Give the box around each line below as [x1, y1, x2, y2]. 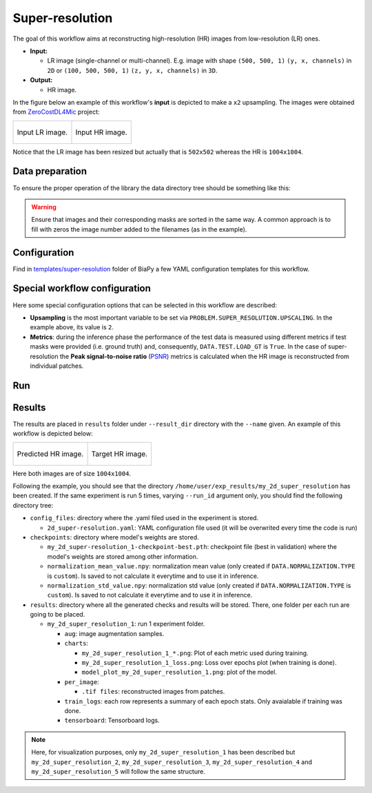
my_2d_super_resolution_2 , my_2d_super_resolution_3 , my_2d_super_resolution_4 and [31, 758, 313, 766]
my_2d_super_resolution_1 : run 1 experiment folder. [47, 620, 205, 628]
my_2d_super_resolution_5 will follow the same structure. [31, 767, 206, 775]
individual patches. [30, 362, 84, 370]
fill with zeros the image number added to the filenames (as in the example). [31, 225, 247, 234]
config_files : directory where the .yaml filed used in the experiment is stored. [30, 514, 259, 522]
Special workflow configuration [12, 282, 152, 294]
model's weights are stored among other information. [47, 552, 198, 561]
